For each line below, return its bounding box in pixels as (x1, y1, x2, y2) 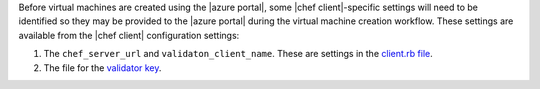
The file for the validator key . (43, 61, 162, 74)
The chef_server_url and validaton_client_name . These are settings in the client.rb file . (43, 48, 434, 60)
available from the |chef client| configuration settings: (18, 29, 240, 41)
